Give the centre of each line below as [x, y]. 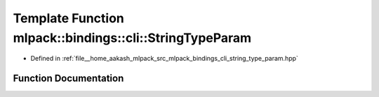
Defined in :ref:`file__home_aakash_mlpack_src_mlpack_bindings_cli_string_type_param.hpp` [164, 59]
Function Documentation [68, 79]
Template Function [68, 18]
